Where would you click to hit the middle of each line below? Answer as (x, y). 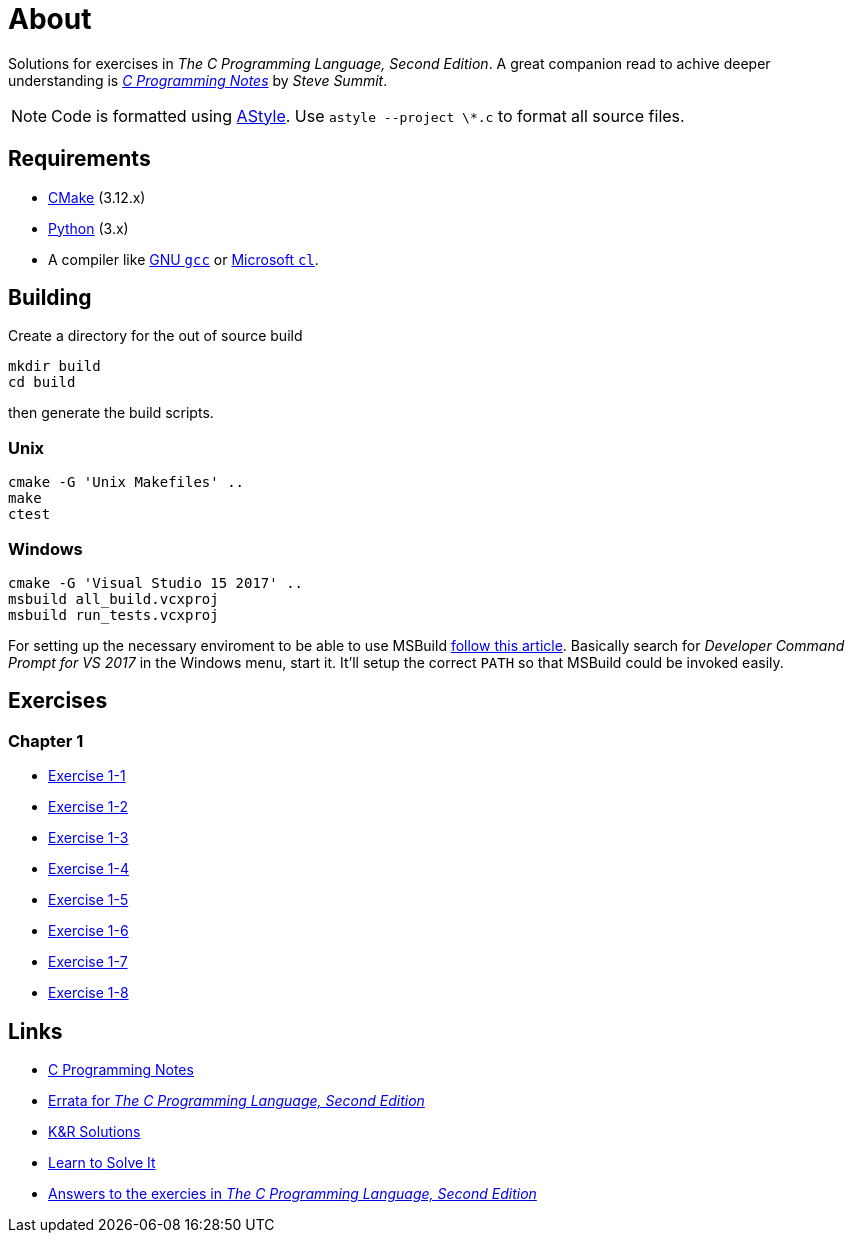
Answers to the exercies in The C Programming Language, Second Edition (292, 1193)
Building (50, 298)
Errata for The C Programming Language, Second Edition (236, 1100)
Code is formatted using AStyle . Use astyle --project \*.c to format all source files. (368, 115)
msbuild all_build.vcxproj (113, 598)
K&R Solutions (94, 1131)
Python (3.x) (88, 228)
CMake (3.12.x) (97, 197)
